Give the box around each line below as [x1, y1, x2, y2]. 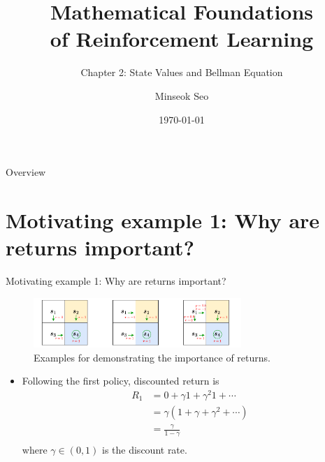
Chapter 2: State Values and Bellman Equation [80, 65, 283, 80]
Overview [6, 165, 46, 179]
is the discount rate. [102, 442, 187, 457]
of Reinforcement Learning [50, 24, 314, 53]
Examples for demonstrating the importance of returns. [34, 350, 270, 364]
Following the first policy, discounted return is [22, 373, 219, 388]
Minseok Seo [154, 88, 209, 103]
